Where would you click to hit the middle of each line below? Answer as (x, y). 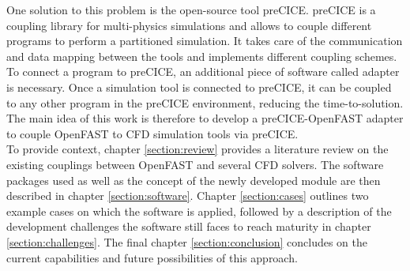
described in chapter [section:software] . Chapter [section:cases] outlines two (188, 196)
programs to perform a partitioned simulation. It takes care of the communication (205, 41)
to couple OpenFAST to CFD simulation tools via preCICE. (152, 133)
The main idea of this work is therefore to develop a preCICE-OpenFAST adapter (205, 118)
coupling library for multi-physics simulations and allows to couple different (189, 25)
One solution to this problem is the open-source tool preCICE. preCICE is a (191, 9)
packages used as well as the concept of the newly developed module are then (194, 180)
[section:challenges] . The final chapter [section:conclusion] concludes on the (187, 241)
